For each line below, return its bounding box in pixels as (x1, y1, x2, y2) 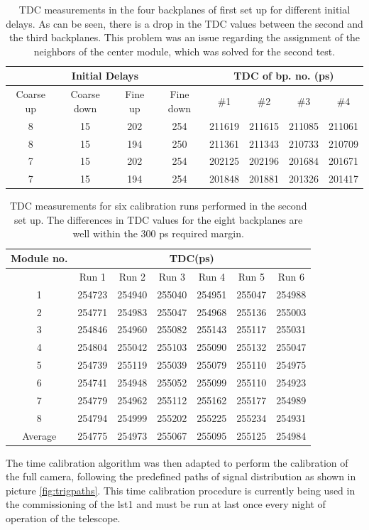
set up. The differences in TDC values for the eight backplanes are (14, 212, 303, 227)
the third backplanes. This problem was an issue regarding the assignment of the (9, 30, 360, 45)
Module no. (11, 251, 68, 266)
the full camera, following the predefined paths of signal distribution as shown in (6, 469, 356, 484)
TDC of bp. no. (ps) (233, 68, 334, 83)
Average (22, 428, 57, 443)
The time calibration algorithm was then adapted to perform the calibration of (6, 455, 348, 470)
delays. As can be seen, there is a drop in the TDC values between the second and (6, 16, 363, 31)
